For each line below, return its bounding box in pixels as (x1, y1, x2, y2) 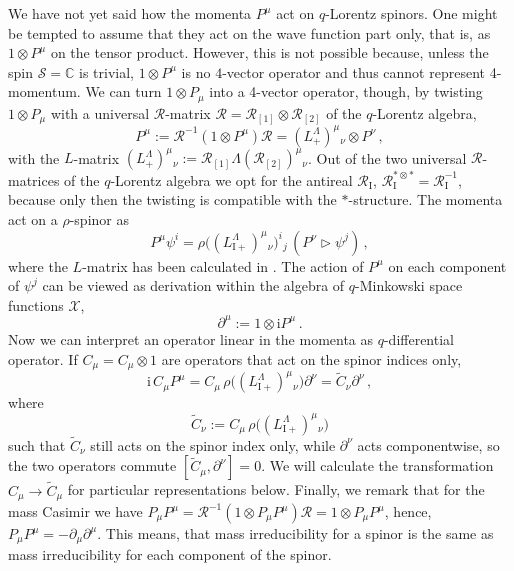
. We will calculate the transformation (261, 455, 494, 476)
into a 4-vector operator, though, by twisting (209, 81, 483, 102)
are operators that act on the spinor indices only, (161, 348, 462, 369)
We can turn (85, 81, 162, 102)
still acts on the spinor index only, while (90, 434, 336, 455)
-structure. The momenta (348, 189, 503, 210)
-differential (383, 328, 454, 349)
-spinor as (69, 209, 129, 230)
